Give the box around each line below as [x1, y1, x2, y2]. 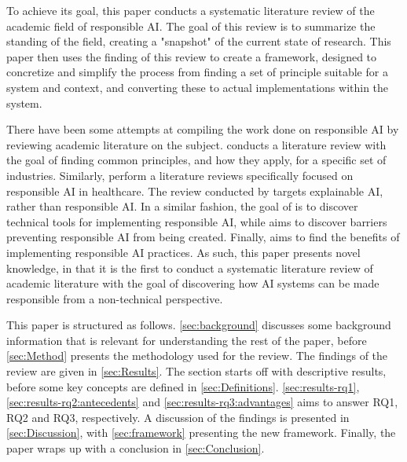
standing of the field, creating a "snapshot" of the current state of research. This [6, 33, 391, 49]
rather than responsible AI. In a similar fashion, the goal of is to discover [6, 198, 358, 214]
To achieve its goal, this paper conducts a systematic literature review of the [6, 2, 375, 18]
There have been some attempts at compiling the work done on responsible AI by [6, 121, 399, 137]
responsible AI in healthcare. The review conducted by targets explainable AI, [6, 182, 383, 199]
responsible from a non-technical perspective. [6, 290, 223, 306]
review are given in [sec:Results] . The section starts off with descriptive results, [6, 363, 387, 379]
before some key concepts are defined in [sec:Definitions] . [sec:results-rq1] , [6, 378, 360, 394]
